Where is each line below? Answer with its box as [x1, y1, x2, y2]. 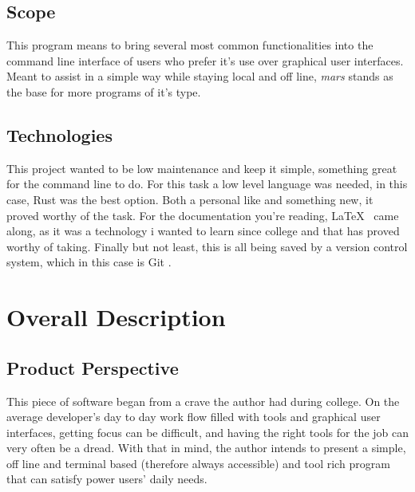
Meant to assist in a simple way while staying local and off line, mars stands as [6, 68, 393, 85]
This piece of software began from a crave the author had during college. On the [6, 392, 400, 409]
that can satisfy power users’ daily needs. [6, 470, 207, 487]
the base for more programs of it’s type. [6, 83, 201, 100]
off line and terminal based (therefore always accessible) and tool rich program [6, 455, 390, 471]
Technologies [6, 122, 113, 147]
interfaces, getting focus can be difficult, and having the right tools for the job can [6, 423, 409, 440]
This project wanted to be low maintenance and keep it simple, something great [6, 159, 397, 176]
